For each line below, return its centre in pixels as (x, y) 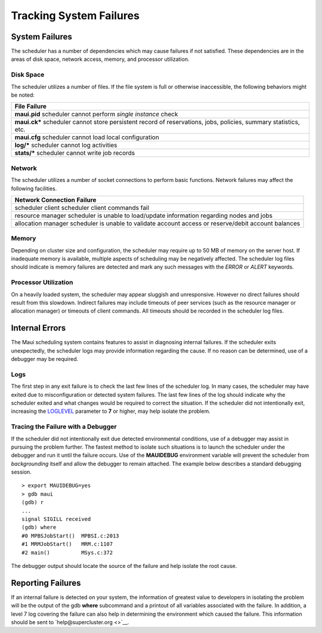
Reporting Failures (46, 583)
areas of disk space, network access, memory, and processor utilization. (100, 59)
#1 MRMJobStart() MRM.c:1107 (67, 544)
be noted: (23, 95)
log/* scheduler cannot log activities (66, 145)
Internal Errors (38, 328)
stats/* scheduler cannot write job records (75, 153)
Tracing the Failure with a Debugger (64, 427)
